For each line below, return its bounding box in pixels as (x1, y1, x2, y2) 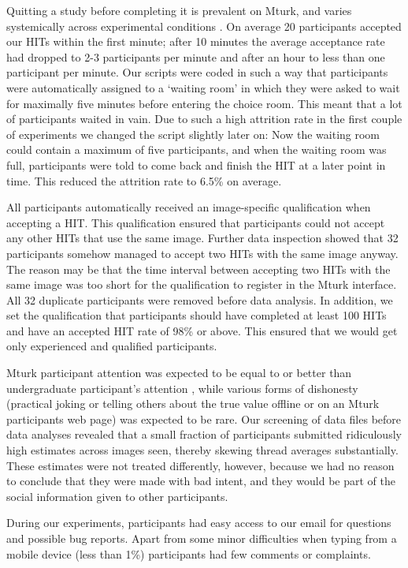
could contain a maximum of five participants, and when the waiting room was (6, 141, 387, 158)
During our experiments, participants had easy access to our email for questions (6, 514, 391, 531)
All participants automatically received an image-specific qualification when (6, 199, 371, 215)
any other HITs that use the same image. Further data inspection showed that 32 (6, 230, 399, 246)
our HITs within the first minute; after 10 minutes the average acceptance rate (6, 33, 385, 50)
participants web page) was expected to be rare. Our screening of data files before (6, 410, 402, 427)
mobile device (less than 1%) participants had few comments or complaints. (6, 545, 371, 562)
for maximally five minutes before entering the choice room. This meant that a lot (6, 95, 402, 111)
